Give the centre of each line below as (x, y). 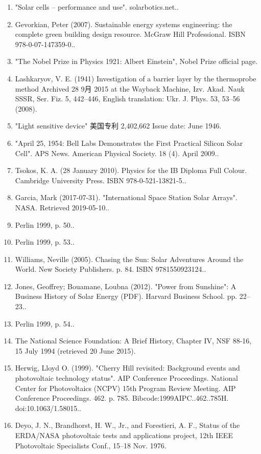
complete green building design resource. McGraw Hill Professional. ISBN (130, 34)
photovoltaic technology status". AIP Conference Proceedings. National (126, 378)
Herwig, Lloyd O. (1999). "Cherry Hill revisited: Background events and (127, 368)
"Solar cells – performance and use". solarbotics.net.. (97, 7)
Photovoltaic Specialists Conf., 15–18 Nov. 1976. (91, 445)
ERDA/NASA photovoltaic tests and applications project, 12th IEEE (124, 435)
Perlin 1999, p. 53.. (45, 242)
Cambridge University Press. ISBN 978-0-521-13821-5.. (101, 180)
